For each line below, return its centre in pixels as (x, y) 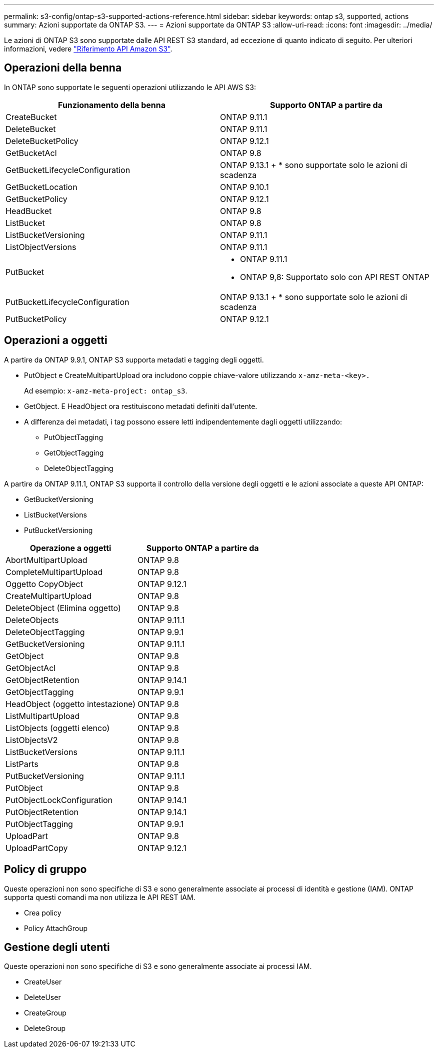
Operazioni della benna (63, 68)
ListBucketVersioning (45, 235)
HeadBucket (29, 211)
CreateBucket (31, 117)
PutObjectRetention (42, 812)
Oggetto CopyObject (44, 584)
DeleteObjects (32, 620)
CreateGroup (45, 1013)
